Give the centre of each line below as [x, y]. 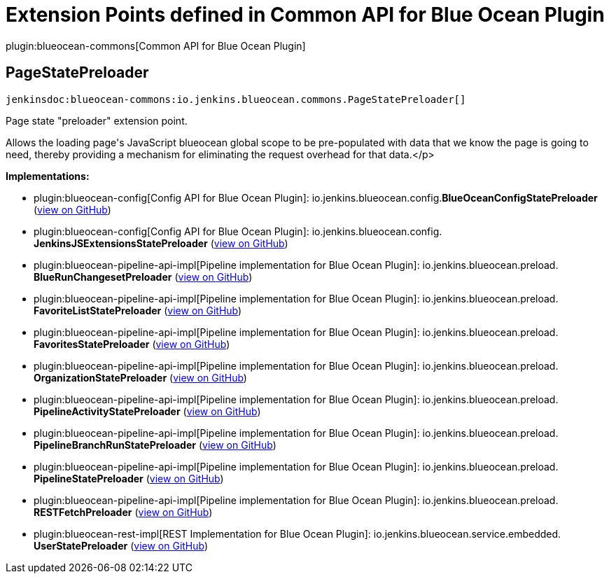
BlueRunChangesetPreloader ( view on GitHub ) [143, 277]
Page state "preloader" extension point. [97, 120]
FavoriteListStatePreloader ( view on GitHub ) [138, 310]
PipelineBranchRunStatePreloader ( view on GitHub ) [155, 445]
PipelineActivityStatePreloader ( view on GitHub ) [147, 411]
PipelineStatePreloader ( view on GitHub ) [129, 478]
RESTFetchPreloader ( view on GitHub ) [123, 512]
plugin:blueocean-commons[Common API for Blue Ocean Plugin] [156, 46]
